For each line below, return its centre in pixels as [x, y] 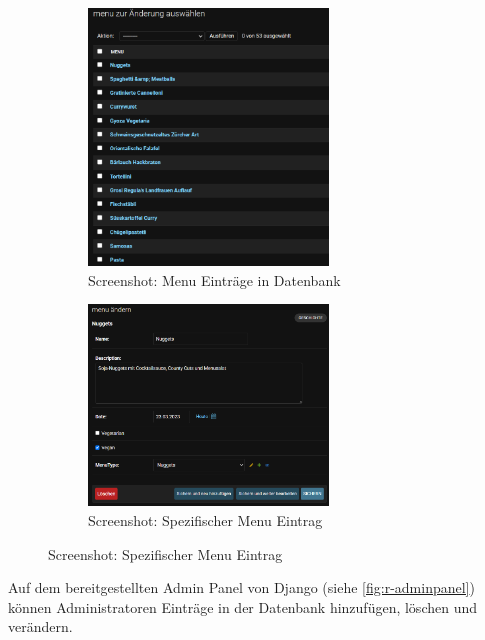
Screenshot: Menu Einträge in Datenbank [214, 279]
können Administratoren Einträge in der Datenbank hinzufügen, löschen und [242, 606]
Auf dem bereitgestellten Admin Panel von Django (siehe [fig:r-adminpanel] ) [241, 587]
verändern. [40, 626]
